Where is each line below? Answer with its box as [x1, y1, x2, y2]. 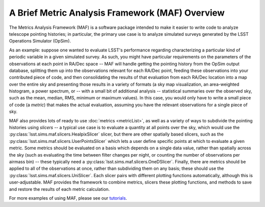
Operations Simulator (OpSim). [9, 38, 71, 44]
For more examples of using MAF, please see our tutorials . [9, 195, 127, 201]
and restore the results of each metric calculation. [9, 186, 110, 192]
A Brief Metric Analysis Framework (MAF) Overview [9, 7, 225, 18]
